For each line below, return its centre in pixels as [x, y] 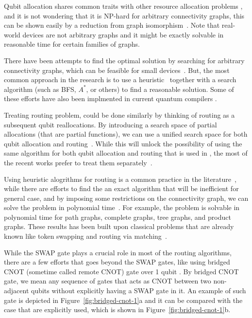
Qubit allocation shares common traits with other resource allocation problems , [123, 6]
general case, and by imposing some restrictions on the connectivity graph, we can [126, 198]
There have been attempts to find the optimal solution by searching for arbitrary [124, 60]
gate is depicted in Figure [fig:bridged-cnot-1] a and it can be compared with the [123, 300]
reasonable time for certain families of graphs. [72, 44]
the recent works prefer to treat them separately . [78, 162]
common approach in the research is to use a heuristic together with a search [120, 79]
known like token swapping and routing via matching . [85, 236]
